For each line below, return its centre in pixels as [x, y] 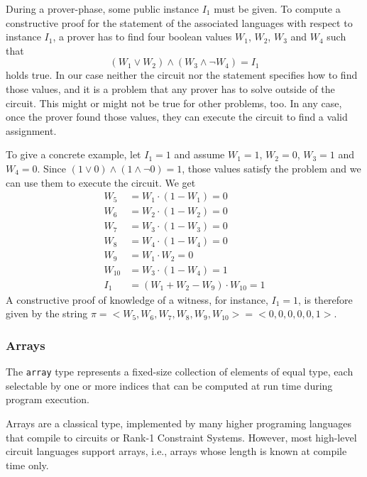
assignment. [31, 130]
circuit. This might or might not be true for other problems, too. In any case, [174, 103]
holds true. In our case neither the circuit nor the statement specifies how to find [182, 75]
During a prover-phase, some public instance [102, 9]
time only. [27, 465]
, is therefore [325, 299]
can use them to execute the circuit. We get [101, 182]
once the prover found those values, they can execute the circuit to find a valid [177, 117]
